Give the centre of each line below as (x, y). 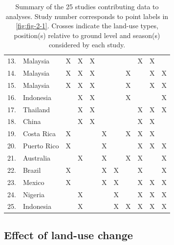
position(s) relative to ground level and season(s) (87, 35)
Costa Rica (39, 133)
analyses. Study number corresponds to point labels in (87, 16)
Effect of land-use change (68, 235)
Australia (37, 157)
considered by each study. (87, 45)
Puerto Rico (41, 146)
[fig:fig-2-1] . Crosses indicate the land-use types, (87, 26)
